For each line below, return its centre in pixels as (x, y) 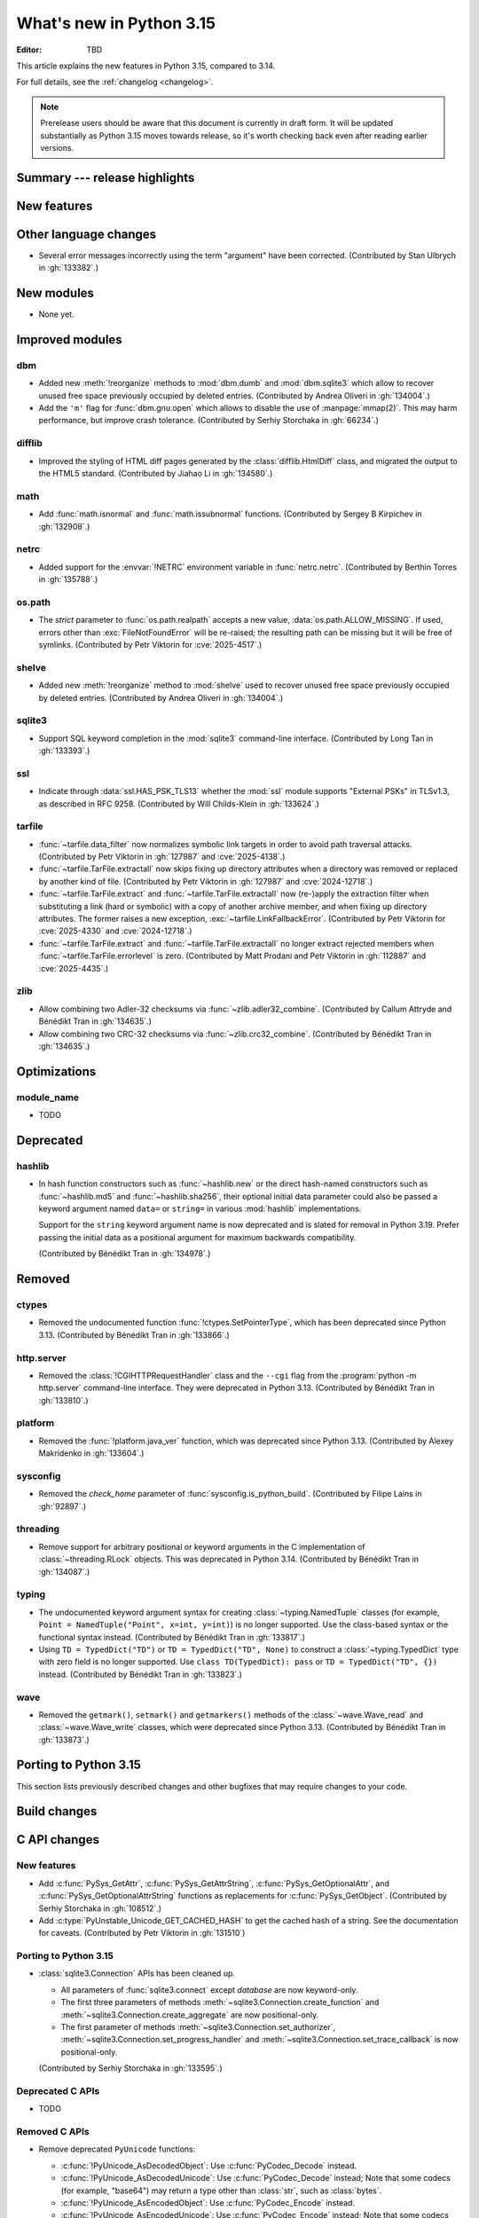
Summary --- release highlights (106, 177)
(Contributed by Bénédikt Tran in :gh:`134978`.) (125, 1254)
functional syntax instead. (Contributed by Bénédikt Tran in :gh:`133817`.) (172, 1637)
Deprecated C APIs (58, 2091)
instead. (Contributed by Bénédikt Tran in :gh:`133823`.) (141, 1674)
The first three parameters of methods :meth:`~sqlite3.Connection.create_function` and (220, 2002)
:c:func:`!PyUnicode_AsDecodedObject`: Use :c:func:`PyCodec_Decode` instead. (209, 2166)
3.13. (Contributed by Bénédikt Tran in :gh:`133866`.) (134, 1334)
